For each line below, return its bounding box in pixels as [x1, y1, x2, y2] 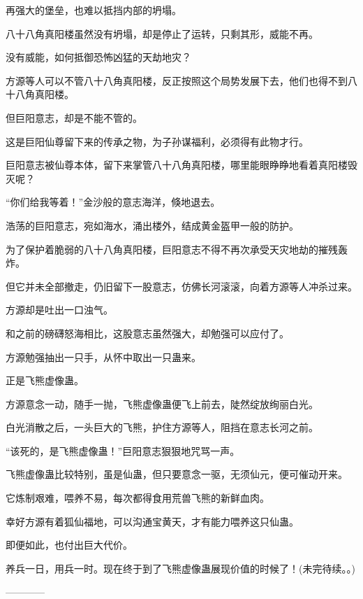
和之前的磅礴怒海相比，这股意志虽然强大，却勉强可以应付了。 [6, 325, 289, 340]
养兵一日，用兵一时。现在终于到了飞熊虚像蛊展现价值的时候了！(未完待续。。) [6, 561, 355, 575]
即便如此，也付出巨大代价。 [6, 537, 133, 552]
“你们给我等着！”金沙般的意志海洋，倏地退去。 [6, 195, 221, 209]
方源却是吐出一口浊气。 [6, 302, 113, 317]
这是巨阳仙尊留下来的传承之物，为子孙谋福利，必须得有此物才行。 [6, 134, 309, 148]
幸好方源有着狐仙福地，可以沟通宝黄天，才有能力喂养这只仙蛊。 [6, 514, 299, 528]
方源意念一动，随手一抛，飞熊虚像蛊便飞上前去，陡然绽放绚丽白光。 [6, 396, 318, 411]
